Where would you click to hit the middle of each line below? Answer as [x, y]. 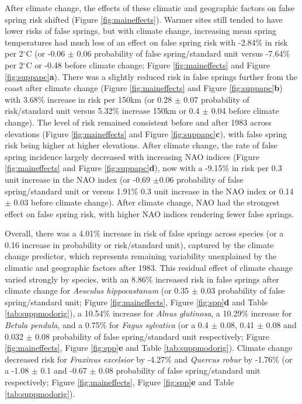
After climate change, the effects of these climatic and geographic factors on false [150, 8]
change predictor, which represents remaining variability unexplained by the [141, 256]
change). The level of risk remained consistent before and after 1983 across [138, 122]
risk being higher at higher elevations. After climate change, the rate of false [141, 145]
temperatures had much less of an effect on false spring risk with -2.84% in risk [146, 42]
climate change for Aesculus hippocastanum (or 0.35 [97, 290]
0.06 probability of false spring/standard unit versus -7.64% [183, 53]
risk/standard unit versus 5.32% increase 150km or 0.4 [102, 111]
